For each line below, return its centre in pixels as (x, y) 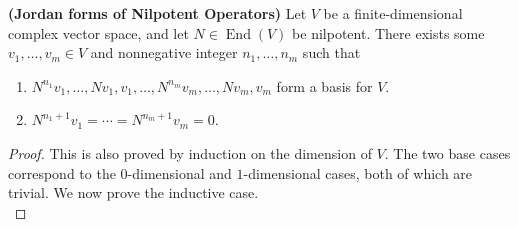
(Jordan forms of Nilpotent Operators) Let (157, 13)
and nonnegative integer (164, 52)
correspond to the (62, 172)
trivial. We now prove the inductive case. (133, 192)
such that (331, 52)
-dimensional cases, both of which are (358, 172)
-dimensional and (179, 172)
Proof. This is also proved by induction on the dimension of (190, 152)
